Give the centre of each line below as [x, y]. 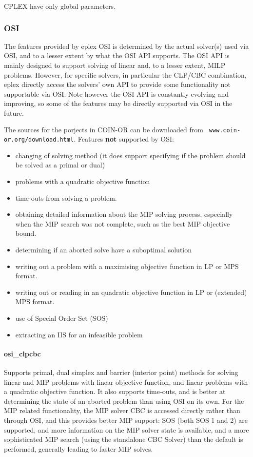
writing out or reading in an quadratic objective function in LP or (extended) [131, 292]
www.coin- [225, 130]
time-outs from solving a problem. [66, 197]
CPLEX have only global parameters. [60, 6]
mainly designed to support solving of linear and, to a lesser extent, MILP [115, 65]
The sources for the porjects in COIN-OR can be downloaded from [104, 129]
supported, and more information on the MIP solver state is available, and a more [126, 429]
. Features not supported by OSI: [124, 139]
